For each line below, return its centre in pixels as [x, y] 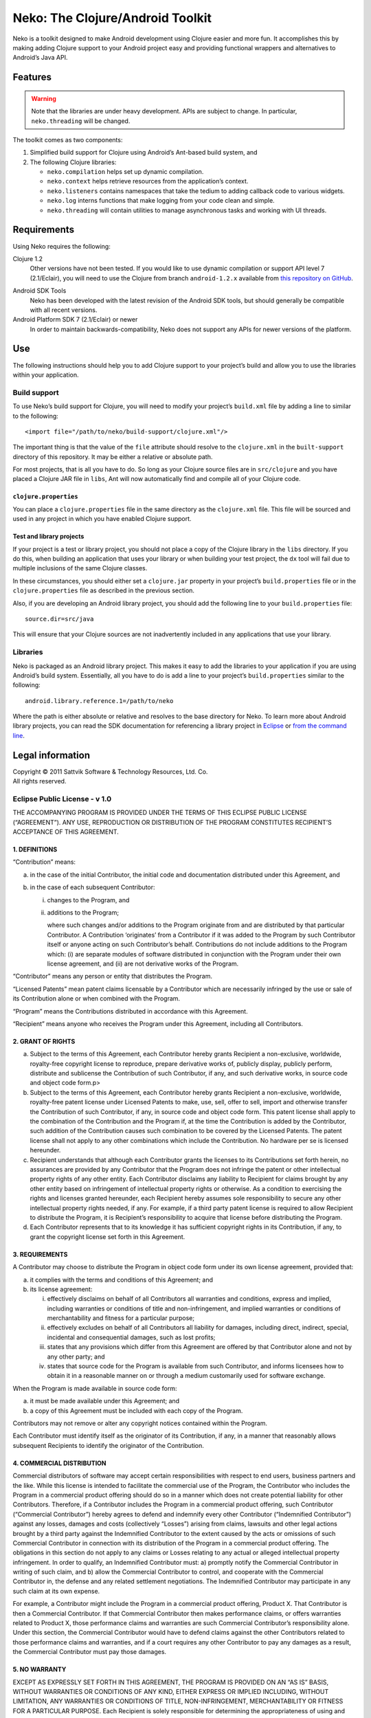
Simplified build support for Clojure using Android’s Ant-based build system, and [144, 153]
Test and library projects [48, 537]
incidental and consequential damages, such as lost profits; [131, 1337]
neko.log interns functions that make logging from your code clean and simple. [161, 201]
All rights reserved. [40, 781]
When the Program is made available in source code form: [95, 1388]
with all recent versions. [64, 310]
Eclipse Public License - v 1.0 [62, 799]
